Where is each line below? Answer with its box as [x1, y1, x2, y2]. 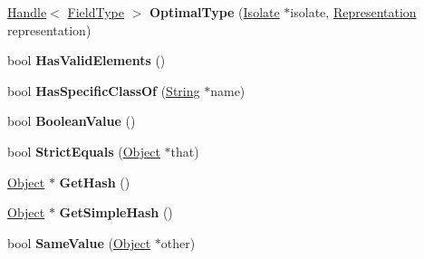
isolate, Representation [290, 3, 417, 21]
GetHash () [59, 172, 130, 191]
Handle [7, 3, 47, 21]
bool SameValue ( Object [7, 233, 151, 252]
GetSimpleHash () [59, 203, 173, 222]
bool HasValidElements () [7, 51, 166, 70]
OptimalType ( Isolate [149, 3, 280, 21]
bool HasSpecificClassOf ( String [7, 81, 200, 100]
